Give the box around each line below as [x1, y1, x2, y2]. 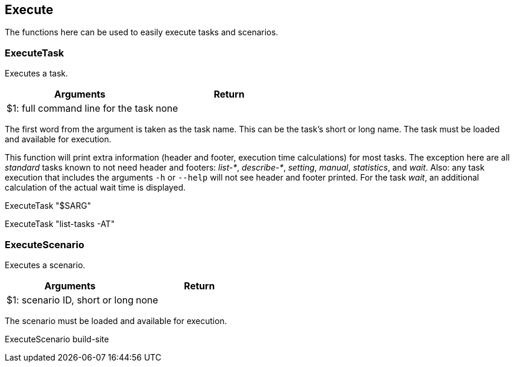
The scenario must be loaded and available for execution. [5, 315, 227, 326]
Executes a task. [5, 68, 68, 79]
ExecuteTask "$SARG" [5, 201, 91, 211]
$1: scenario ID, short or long [6, 293, 133, 306]
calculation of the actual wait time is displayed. [5, 182, 186, 193]
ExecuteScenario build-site [5, 333, 109, 344]
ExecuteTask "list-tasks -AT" [5, 219, 115, 229]
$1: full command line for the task [6, 102, 153, 115]
